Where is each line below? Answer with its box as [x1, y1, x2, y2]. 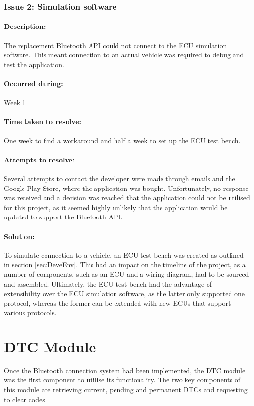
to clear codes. [4, 394, 47, 404]
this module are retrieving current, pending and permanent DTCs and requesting [4, 384, 248, 395]
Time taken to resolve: [4, 116, 82, 127]
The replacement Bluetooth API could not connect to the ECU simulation [4, 40, 227, 50]
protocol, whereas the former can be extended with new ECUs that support [4, 298, 231, 308]
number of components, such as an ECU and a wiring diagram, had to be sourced [4, 269, 249, 279]
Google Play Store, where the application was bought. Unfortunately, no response [4, 183, 249, 193]
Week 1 [4, 97, 26, 108]
